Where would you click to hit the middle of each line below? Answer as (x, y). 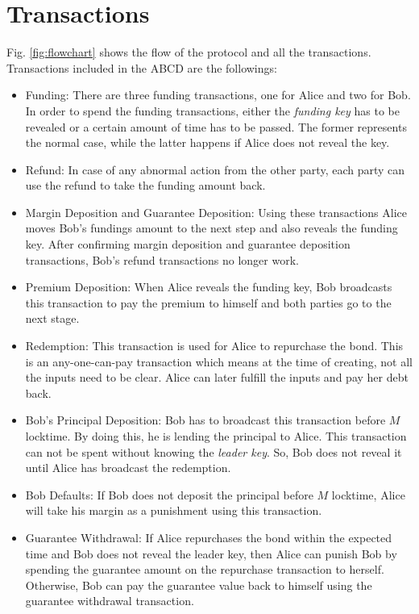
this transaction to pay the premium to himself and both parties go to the (208, 302)
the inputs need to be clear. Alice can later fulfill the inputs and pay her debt (217, 377)
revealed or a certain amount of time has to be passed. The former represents (216, 126)
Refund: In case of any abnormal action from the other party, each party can (215, 169)
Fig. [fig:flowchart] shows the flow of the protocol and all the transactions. (189, 52)
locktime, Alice (368, 494)
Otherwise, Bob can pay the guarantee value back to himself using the (199, 585)
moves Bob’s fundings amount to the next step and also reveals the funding (212, 228)
